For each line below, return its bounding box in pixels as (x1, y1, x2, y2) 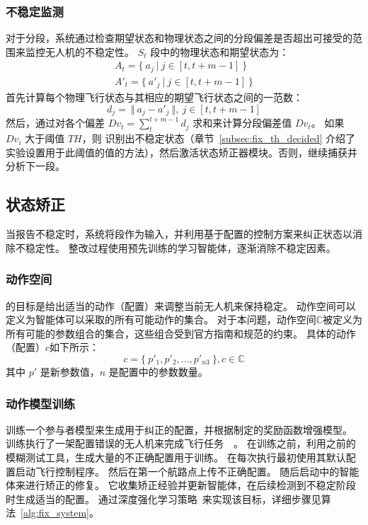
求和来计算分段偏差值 (192, 115, 292, 130)
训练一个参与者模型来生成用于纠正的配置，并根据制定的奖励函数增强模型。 (6, 422, 352, 437)
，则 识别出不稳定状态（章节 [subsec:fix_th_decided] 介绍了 (81, 131, 356, 146)
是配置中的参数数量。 (108, 364, 208, 379)
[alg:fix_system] (21, 505, 89, 520)
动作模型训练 (6, 394, 76, 412)
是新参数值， (40, 364, 100, 379)
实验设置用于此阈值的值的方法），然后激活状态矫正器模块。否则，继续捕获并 (6, 144, 357, 159)
